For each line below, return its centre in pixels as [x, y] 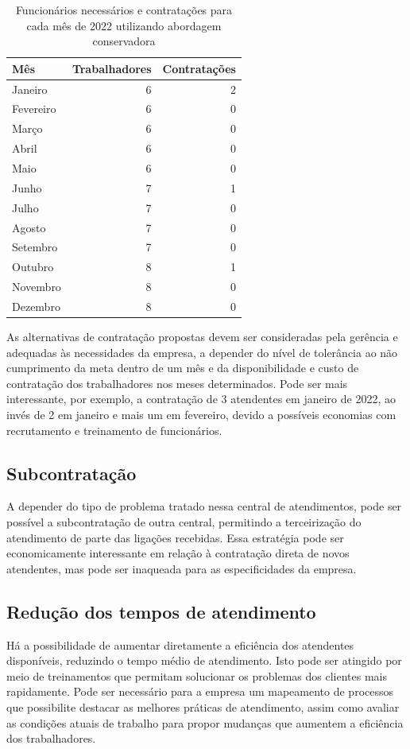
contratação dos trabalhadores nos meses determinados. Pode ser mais [177, 383]
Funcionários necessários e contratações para [124, 10]
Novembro [37, 287]
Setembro [35, 247]
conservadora [124, 41]
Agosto [29, 227]
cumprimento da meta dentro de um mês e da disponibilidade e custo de [183, 368]
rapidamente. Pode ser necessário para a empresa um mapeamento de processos [200, 691]
